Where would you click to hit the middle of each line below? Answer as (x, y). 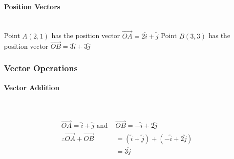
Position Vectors (32, 6)
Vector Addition (32, 88)
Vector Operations (41, 68)
